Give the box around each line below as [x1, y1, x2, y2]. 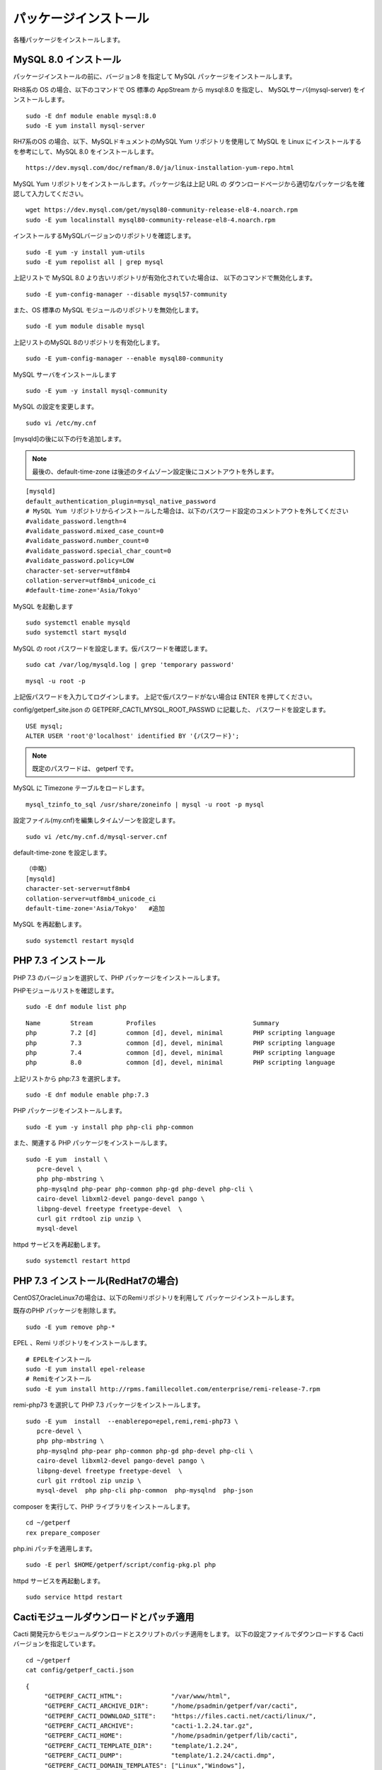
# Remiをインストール [25, 1375, 92, 1383]
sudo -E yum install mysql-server [25, 122, 145, 130]
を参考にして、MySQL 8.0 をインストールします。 [13, 147, 158, 156]
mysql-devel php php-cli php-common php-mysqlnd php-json [36, 1487, 254, 1495]
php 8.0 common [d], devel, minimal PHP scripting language [25, 1058, 335, 1067]
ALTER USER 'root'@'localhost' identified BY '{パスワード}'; [25, 732, 240, 740]
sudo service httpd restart [25, 1593, 123, 1601]
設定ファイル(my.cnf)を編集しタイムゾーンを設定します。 [13, 816, 180, 825]
